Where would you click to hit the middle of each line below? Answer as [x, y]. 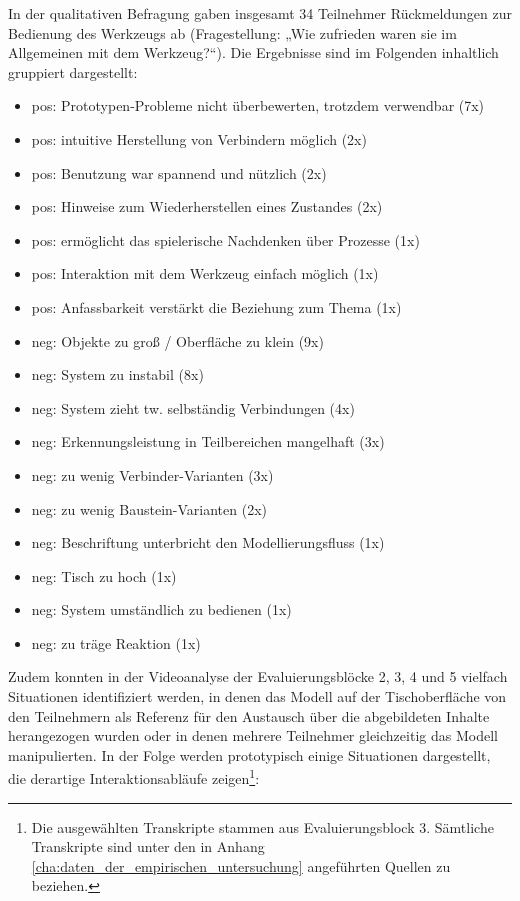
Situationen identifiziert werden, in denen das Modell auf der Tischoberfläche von [257, 696]
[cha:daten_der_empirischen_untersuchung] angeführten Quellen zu [241, 865]
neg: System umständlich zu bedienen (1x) [161, 609]
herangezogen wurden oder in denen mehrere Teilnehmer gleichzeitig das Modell [253, 735]
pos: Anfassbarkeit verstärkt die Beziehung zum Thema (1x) [216, 306]
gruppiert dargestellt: [73, 71]
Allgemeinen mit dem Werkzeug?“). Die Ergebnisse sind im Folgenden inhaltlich [253, 52]
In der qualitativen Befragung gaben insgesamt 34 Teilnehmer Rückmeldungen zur [260, 13]
